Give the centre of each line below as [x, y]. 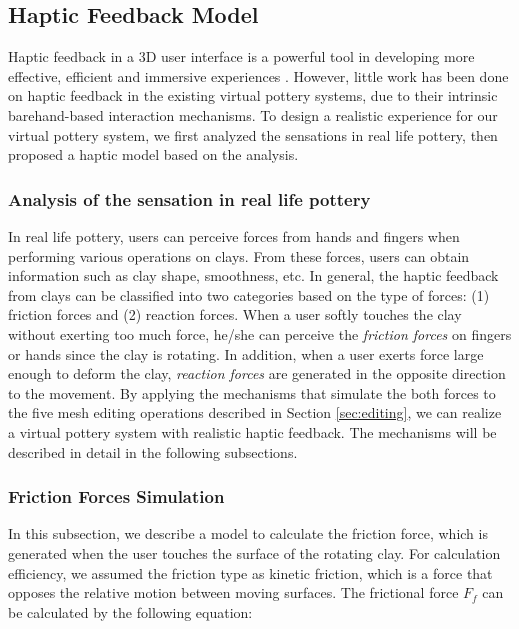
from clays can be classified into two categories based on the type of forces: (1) [249, 294]
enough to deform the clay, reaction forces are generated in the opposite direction [257, 373]
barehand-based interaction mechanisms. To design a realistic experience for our [253, 114]
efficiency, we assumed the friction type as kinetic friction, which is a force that [250, 572]
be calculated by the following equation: [130, 611]
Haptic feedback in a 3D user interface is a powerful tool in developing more [241, 56]
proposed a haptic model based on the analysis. [153, 154]
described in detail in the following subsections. [153, 451]
